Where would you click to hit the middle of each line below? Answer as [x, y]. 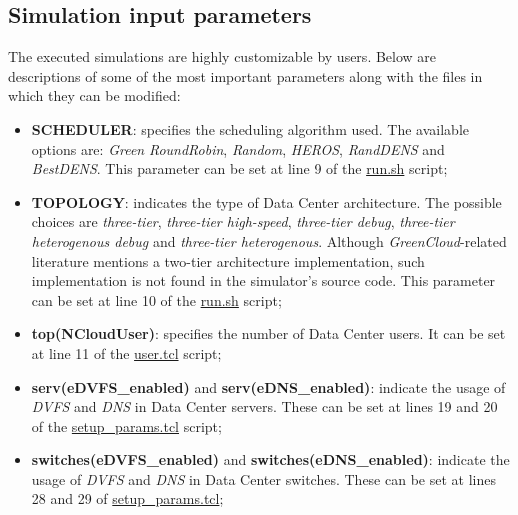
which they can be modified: [94, 95]
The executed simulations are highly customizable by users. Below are [222, 56]
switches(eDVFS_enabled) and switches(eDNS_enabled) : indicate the [270, 459]
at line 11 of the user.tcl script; [126, 352]
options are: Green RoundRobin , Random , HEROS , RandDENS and [238, 148]
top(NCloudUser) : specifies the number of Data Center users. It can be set [268, 333]
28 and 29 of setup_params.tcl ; [127, 498]
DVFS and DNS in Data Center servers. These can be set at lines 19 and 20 [264, 406]
